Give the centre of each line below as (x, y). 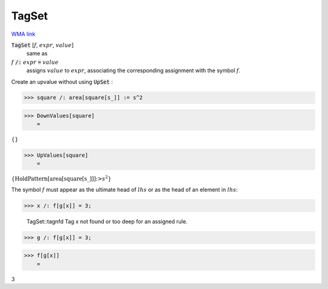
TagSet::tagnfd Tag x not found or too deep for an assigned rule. (107, 221)
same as (37, 53)
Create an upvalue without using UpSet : (62, 81)
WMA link (23, 34)
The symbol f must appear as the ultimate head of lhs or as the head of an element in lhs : (125, 189)
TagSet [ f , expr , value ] (43, 45)
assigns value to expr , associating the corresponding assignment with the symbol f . (134, 70)
